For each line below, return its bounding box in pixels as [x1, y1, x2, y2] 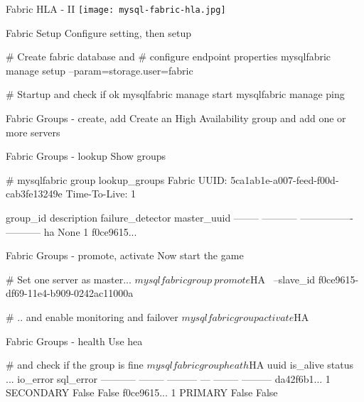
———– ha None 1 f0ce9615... [6, 224, 137, 239]
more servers [6, 124, 60, 139]
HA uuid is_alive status [249, 357, 354, 372]
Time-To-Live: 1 [65, 186, 136, 201]
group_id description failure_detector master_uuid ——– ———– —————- [6, 210, 353, 224]
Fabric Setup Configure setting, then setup [6, 25, 192, 40]
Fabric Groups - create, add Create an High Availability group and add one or [6, 111, 346, 126]
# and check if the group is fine [6, 357, 144, 372]
